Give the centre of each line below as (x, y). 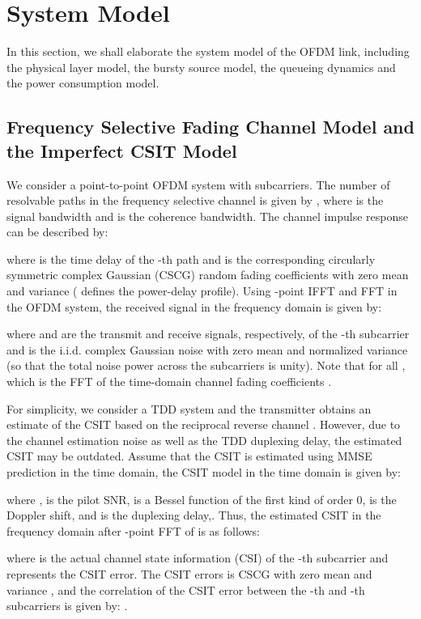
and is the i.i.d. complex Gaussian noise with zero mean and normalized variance (207, 349)
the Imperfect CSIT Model (122, 150)
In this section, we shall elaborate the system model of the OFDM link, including (208, 51)
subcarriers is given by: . (67, 606)
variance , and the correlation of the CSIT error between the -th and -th (186, 589)
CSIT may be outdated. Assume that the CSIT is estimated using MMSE (189, 456)
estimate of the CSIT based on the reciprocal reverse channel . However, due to (204, 424)
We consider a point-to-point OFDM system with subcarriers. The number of (198, 184)
